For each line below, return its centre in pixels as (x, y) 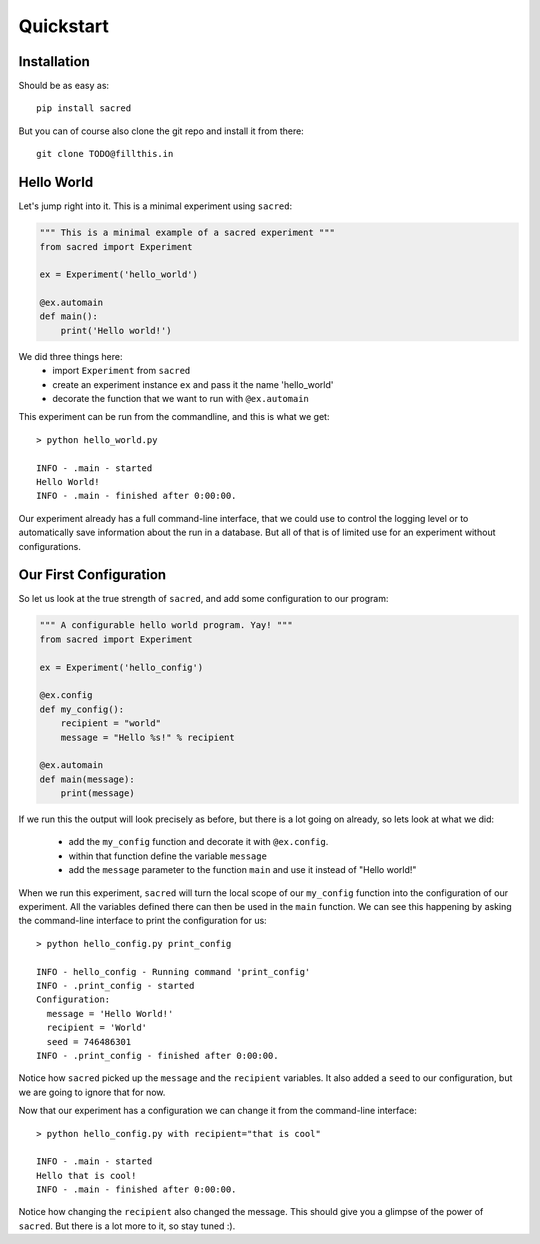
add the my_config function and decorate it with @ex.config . (198, 842)
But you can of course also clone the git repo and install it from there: (161, 131)
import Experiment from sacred (121, 371)
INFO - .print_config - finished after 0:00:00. (157, 1055)
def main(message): (87, 779)
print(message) (97, 793)
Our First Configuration (92, 575)
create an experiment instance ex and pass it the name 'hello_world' (193, 384)
